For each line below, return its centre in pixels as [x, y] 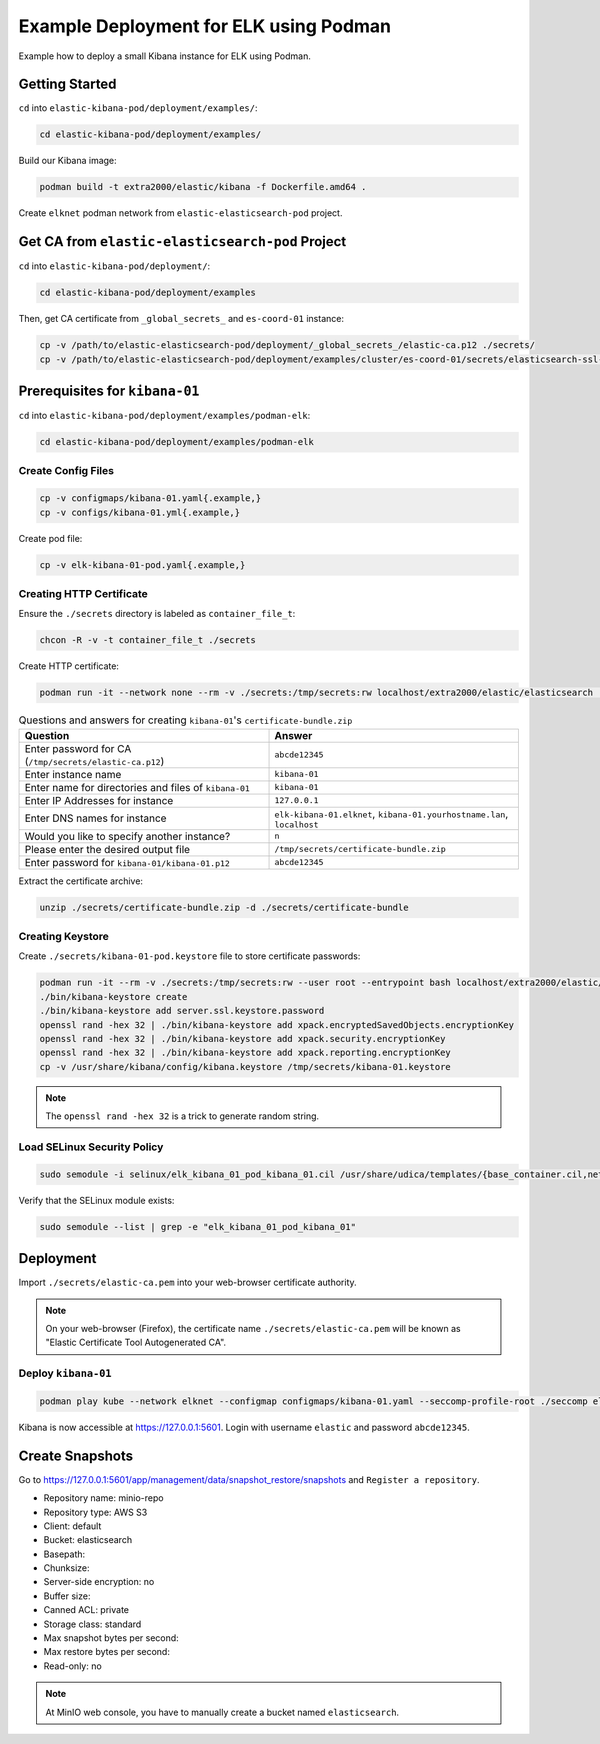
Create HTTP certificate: [69, 666]
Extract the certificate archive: [81, 881]
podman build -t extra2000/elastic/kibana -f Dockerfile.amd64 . [203, 187]
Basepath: [64, 1554]
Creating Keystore [64, 937]
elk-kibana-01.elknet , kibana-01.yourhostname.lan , [391, 813]
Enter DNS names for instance [95, 818]
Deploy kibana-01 [65, 1373]
